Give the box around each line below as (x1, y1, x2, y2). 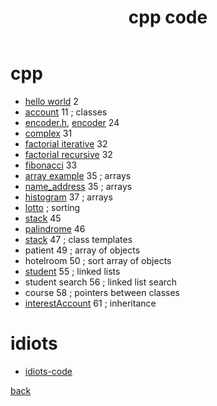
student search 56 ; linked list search (24, 276, 178, 288)
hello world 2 (24, 95, 79, 107)
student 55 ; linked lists (24, 265, 121, 277)
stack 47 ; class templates (24, 233, 133, 245)
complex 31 (24, 127, 73, 139)
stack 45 (24, 212, 62, 224)
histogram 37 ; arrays (24, 191, 113, 203)
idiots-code (24, 365, 73, 377)
